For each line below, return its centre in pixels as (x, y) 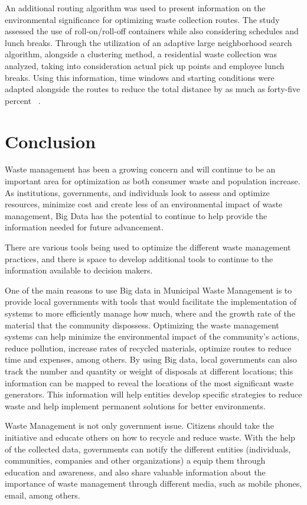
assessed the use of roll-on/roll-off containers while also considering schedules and (152, 31)
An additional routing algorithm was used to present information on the (135, 8)
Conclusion (50, 141)
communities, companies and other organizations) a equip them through (135, 460)
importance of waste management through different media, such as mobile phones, (153, 483)
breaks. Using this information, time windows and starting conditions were (140, 77)
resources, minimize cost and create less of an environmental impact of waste (144, 204)
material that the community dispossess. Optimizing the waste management (142, 325)
